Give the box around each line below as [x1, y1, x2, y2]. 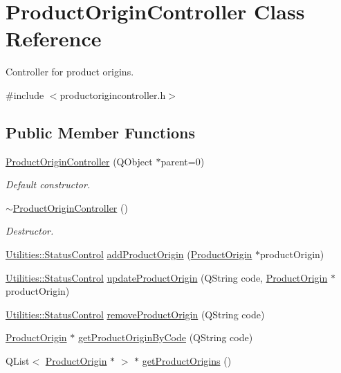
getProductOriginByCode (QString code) [77, 330, 253, 345]
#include [6, 87, 44, 102]
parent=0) [160, 154, 205, 168]
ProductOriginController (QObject [6, 154, 153, 168]
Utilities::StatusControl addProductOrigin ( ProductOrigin [6, 247, 252, 262]
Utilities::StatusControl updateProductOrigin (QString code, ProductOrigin [6, 270, 328, 284]
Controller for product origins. [6, 64, 134, 79]
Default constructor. [6, 177, 91, 192]
